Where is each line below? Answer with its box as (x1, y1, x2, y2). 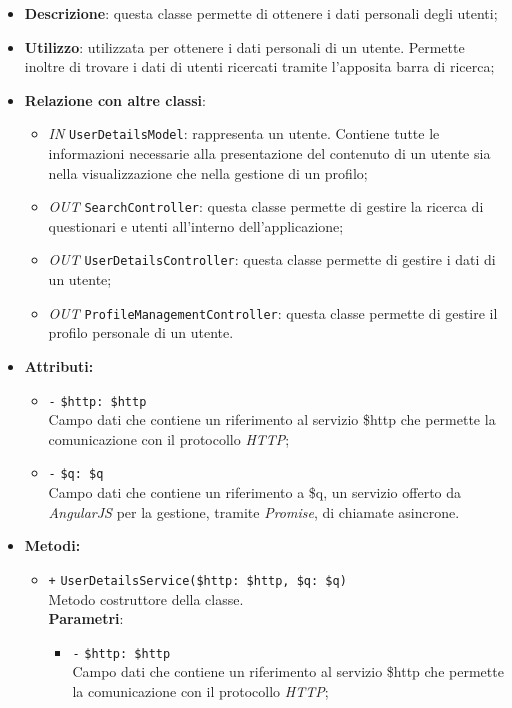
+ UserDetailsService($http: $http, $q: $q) (48, 573, 347, 588)
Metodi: (24, 535, 81, 556)
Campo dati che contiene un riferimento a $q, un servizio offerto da (48, 482, 462, 503)
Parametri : (48, 608, 124, 629)
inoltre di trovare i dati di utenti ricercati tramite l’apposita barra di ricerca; (24, 56, 495, 77)
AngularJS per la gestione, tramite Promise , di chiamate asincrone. (48, 501, 460, 522)
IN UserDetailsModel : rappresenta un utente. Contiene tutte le (48, 123, 440, 144)
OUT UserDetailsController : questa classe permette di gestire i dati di (48, 249, 496, 270)
